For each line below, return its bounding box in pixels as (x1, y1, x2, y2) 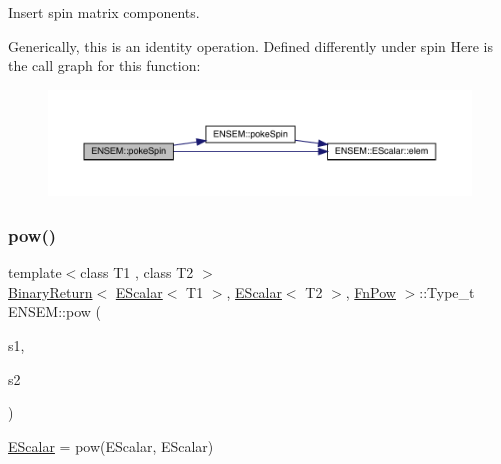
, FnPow (345, 281, 396, 302)
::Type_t (419, 281, 475, 302)
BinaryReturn (8, 281, 93, 302)
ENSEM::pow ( (8, 301, 101, 322)
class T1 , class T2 (80, 262, 194, 283)
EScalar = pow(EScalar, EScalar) (8, 435, 214, 456)
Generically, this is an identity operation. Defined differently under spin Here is (8, 35, 493, 56)
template (8, 262, 62, 283)
